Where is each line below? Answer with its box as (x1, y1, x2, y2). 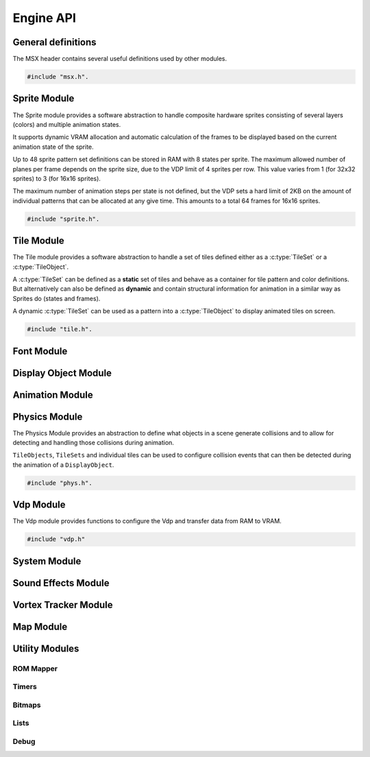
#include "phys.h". (27, 479, 92, 487)
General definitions (12, 36, 97, 48)
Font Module (12, 345, 68, 357)
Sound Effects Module (12, 577, 110, 589)
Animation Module (12, 389, 94, 400)
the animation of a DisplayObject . (12, 460, 114, 469)
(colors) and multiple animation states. (12, 120, 121, 128)
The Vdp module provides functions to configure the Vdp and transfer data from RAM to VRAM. (12, 517, 282, 525)
